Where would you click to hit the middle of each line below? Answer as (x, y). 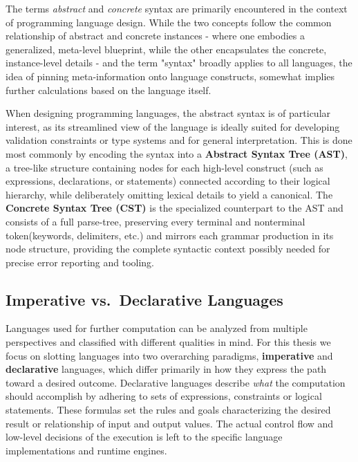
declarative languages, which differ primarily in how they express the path (166, 369)
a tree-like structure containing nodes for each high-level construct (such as (164, 167)
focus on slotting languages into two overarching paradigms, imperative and (169, 355)
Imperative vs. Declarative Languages (144, 299)
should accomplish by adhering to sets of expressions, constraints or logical (164, 396)
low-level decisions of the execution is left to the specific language (144, 437)
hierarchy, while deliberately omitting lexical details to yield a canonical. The (169, 194)
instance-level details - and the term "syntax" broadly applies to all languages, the (179, 63)
